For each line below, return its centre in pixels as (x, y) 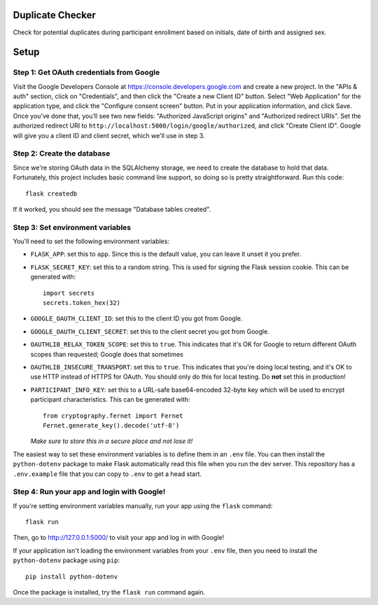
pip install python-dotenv (72, 576)
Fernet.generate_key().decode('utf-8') (111, 425)
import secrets (69, 293)
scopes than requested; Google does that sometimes (107, 354)
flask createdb (51, 193)
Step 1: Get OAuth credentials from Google (86, 72)
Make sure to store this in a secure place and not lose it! (112, 441)
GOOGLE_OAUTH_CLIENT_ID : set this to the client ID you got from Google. (136, 318)
